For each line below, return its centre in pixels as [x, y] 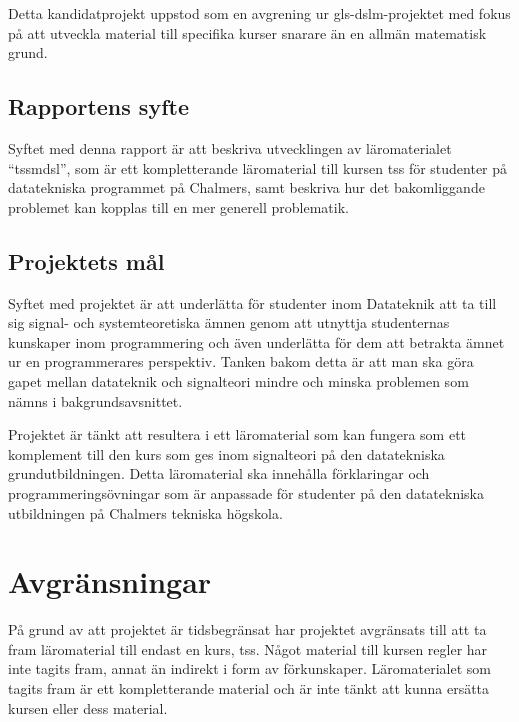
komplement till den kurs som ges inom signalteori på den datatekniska [226, 453]
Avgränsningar [110, 581]
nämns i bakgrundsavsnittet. [95, 400]
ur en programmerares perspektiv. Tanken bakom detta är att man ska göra [241, 361]
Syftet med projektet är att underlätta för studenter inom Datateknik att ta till [252, 302]
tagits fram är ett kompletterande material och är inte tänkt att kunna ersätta [249, 688]
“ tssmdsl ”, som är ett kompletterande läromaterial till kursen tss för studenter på [258, 167]
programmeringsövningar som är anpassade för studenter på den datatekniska [246, 492]
